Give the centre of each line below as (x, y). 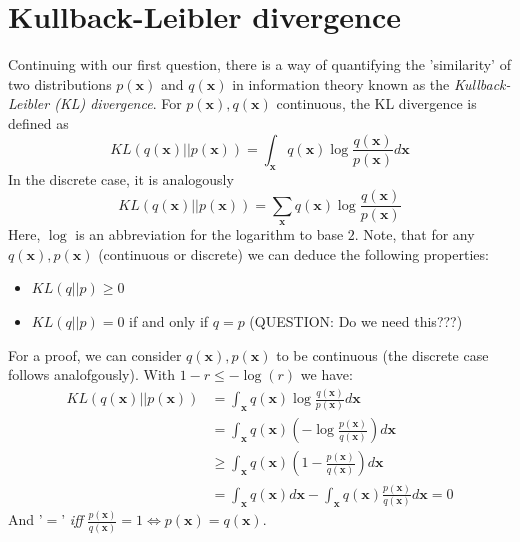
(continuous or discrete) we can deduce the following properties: (293, 253)
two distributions (60, 83)
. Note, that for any (414, 234)
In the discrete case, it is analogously (121, 178)
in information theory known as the (341, 83)
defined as (38, 122)
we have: (326, 374)
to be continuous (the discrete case (382, 354)
